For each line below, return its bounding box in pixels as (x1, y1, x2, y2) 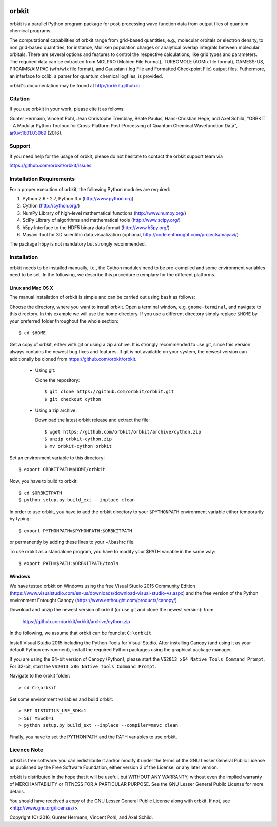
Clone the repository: (35, 377, 80, 383)
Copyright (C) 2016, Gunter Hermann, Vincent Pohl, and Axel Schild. (9, 814, 153, 820)
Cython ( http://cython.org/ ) (22, 203, 80, 209)
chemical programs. (9, 27, 52, 33)
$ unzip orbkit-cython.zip (44, 436, 112, 442)
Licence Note (9, 746, 44, 754)
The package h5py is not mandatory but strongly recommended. (9, 241, 146, 247)
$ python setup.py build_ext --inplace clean (18, 497, 135, 503)
